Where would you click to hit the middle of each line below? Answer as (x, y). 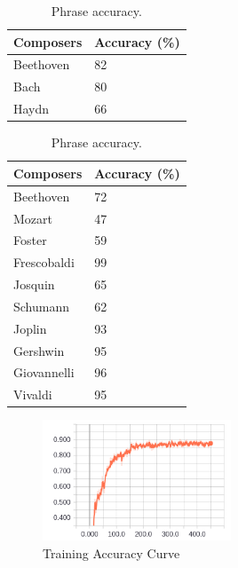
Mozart (33, 218)
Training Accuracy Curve (111, 552)
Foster (30, 240)
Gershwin (39, 350)
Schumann (42, 306)
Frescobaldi (44, 262)
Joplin (30, 328)
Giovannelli (44, 372)
